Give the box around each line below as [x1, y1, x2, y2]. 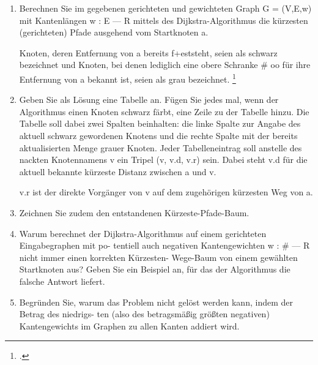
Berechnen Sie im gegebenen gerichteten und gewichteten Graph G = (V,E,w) [19, 2, 312, 14]
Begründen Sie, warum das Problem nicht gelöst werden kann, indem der [19, 295, 293, 308]
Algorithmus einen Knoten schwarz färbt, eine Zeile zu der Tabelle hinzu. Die [19, 105, 309, 118]
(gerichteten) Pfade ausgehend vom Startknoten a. [19, 26, 209, 39]
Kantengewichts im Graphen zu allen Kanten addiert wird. [19, 319, 240, 332]
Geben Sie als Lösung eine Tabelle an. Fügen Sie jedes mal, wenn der [19, 93, 279, 106]
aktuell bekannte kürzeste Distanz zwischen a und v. [19, 165, 216, 178]
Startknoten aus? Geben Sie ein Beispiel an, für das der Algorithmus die [19, 263, 290, 276]
